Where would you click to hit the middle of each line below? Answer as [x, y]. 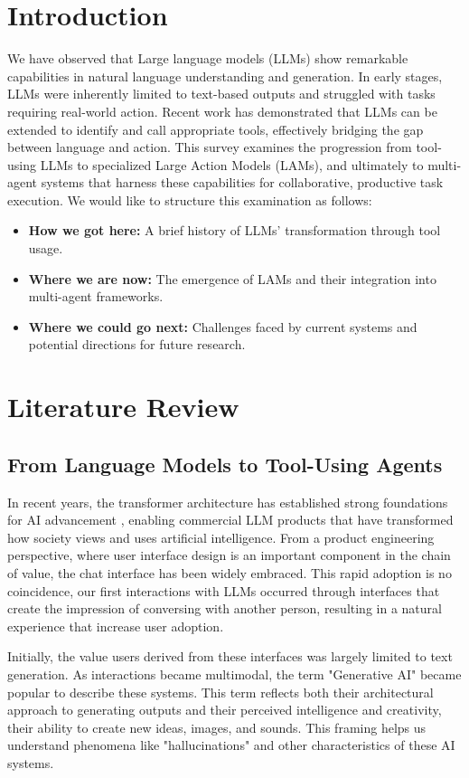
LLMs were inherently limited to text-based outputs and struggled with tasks [221, 94]
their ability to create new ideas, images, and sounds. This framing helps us [217, 727]
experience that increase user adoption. [116, 626]
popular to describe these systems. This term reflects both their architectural [220, 692]
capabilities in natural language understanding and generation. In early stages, [225, 76]
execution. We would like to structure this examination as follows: [190, 199]
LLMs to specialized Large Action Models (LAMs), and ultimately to [232, 164]
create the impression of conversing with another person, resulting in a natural [225, 608]
